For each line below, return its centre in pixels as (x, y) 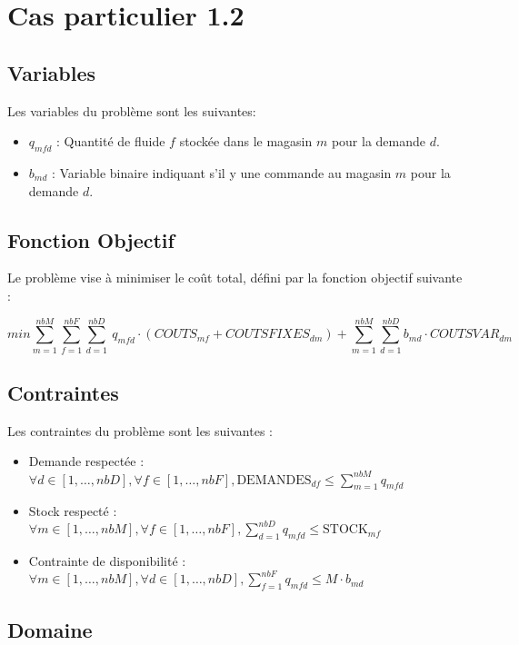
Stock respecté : (73, 511)
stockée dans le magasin (246, 141)
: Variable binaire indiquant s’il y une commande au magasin (221, 172)
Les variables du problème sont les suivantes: (132, 110)
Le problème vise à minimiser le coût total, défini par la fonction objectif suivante (235, 278)
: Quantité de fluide (111, 141)
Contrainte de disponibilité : (107, 561)
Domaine (50, 629)
